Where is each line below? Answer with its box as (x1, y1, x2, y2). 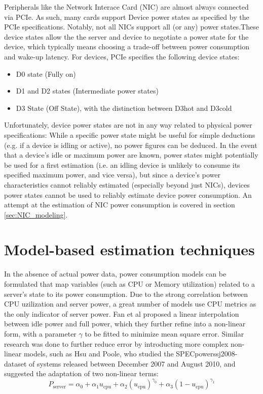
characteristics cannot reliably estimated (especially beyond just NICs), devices (4, 179, 250, 190)
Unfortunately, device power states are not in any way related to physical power (4, 119, 252, 130)
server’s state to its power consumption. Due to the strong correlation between (4, 288, 248, 299)
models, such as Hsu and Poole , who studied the (23, 348, 174, 359)
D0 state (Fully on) (16, 68, 76, 79)
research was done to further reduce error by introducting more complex (4, 338, 229, 349)
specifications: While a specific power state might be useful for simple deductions (4, 129, 255, 140)
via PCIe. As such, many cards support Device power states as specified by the (4, 11, 249, 22)
